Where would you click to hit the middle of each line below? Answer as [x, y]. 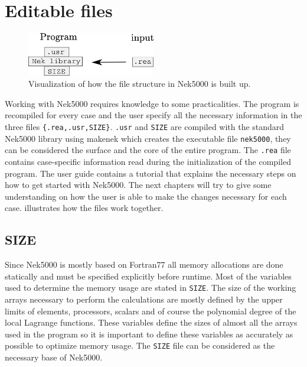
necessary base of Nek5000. [54, 357]
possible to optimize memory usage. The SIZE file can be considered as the [140, 345]
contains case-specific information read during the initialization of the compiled [148, 161]
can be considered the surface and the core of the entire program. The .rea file [148, 150]
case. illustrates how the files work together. [84, 208]
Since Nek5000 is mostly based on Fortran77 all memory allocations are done [144, 264]
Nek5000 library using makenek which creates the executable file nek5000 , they [148, 138]
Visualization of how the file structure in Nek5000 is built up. [140, 84]
